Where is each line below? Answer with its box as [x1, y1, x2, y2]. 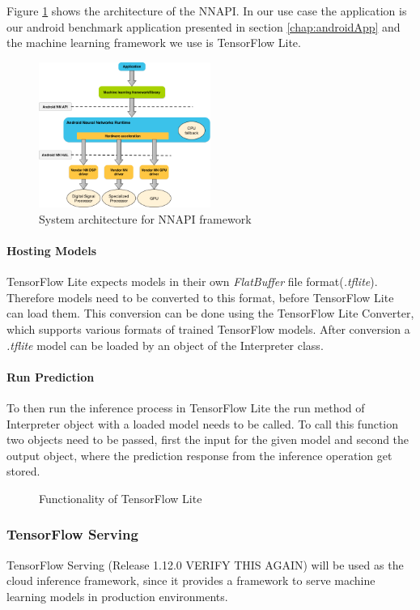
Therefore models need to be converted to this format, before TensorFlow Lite [6, 288, 394, 305]
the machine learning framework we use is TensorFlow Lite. [6, 34, 301, 51]
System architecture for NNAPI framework [39, 210, 252, 227]
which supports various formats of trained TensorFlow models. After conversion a [6, 320, 410, 337]
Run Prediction [6, 368, 95, 385]
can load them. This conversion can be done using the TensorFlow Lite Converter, [6, 305, 414, 322]
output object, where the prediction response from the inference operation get [6, 446, 392, 463]
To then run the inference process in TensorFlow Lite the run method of [6, 399, 365, 416]
